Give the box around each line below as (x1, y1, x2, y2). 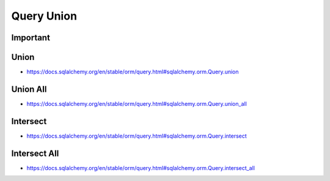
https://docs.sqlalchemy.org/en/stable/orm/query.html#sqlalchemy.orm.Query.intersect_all (26, 164, 255, 171)
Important (11, 32, 50, 43)
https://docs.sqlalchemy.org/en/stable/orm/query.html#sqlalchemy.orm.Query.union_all (26, 100, 247, 107)
